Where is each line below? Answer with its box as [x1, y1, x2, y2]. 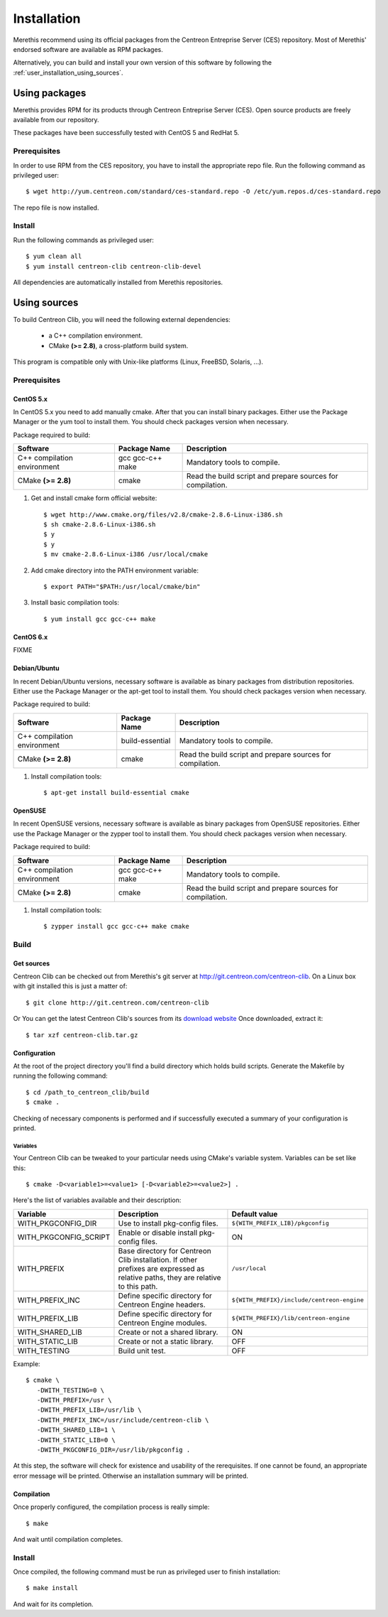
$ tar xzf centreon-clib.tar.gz [26, 1031, 138, 1039]
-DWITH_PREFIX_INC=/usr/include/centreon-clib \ [36, 1416, 209, 1424]
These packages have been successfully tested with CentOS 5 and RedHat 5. [13, 129, 240, 137]
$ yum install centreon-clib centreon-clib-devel [26, 262, 202, 270]
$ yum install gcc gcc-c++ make [43, 615, 156, 623]
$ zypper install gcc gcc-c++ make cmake [43, 922, 189, 931]
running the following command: [13, 1071, 108, 1080]
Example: [13, 1359, 40, 1368]
